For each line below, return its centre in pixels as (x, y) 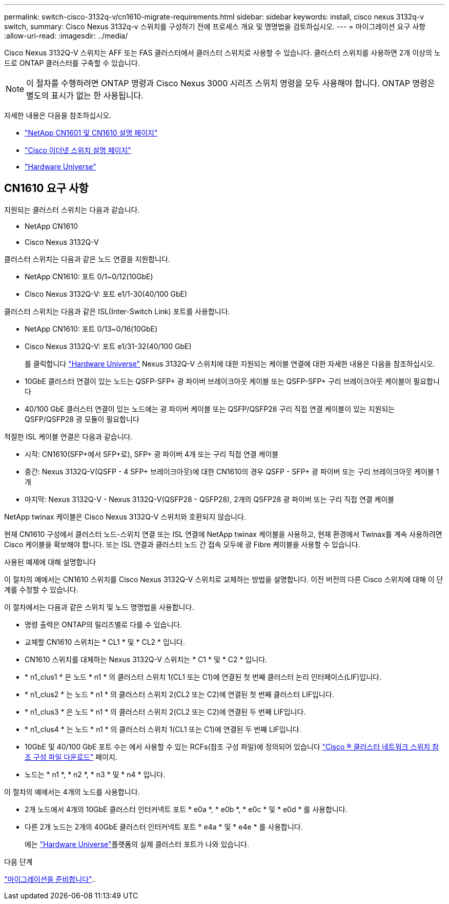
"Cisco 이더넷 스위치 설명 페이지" (78, 150)
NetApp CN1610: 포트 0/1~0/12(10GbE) (89, 276)
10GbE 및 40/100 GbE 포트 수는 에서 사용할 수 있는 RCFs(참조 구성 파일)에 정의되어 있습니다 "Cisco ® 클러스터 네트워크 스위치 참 (232, 746)
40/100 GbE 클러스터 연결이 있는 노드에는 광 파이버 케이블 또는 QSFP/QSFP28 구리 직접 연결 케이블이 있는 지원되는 (210, 409)
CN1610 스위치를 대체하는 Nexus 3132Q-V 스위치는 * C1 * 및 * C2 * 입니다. (146, 659)
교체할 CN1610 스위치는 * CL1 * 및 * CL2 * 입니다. (105, 642)
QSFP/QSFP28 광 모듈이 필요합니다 (82, 419)
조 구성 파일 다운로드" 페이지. (71, 757)
